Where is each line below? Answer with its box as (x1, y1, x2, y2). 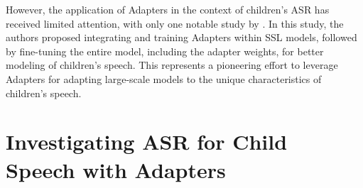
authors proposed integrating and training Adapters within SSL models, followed (6, 30, 357, 45)
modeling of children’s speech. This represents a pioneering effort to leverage (6, 57, 338, 72)
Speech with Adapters (6, 155, 226, 184)
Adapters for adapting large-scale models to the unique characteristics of (6, 71, 322, 86)
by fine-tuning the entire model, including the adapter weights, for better (6, 43, 324, 58)
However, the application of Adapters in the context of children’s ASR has (6, 2, 330, 16)
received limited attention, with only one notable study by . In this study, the (6, 16, 344, 31)
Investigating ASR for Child (6, 127, 288, 156)
